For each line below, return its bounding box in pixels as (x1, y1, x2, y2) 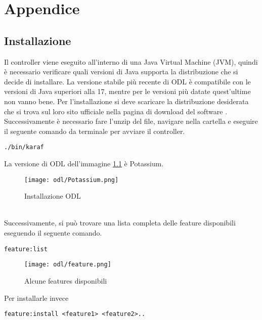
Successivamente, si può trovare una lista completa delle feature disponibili (4, 217, 236, 228)
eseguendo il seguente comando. (4, 227, 102, 238)
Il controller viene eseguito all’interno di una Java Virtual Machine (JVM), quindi (4, 56, 258, 67)
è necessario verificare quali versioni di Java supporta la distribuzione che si (4, 66, 238, 77)
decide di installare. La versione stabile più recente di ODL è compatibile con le (4, 76, 251, 86)
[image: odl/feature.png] (24, 261, 111, 268)
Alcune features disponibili (24, 275, 107, 286)
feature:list (4, 245, 48, 253)
